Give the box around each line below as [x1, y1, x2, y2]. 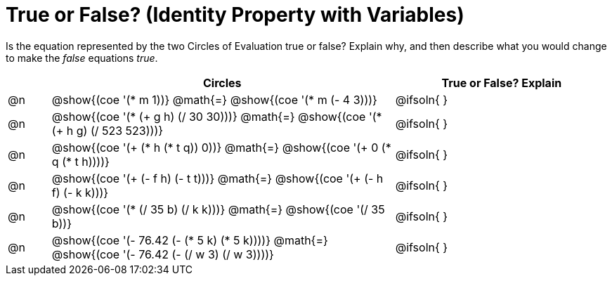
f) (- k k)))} [51, 185, 109, 200]
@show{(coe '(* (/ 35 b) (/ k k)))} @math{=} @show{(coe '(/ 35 [51, 202, 385, 216]
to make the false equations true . [6, 51, 158, 64]
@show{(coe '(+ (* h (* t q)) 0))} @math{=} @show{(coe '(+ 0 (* [51, 140, 391, 155]
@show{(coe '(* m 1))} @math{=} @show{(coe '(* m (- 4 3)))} [51, 92, 377, 107]
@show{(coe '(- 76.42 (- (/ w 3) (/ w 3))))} [51, 247, 274, 261]
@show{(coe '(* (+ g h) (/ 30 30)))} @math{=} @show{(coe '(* [51, 109, 382, 124]
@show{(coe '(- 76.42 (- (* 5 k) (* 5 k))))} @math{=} [51, 233, 328, 247]
